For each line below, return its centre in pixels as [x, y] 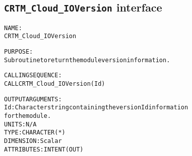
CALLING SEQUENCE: [33, 75]
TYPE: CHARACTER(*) [35, 133]
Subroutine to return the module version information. [87, 60]
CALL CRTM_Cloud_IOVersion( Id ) [55, 84]
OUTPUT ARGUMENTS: [33, 99]
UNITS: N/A [20, 124]
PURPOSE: [19, 52]
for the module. [28, 116]
